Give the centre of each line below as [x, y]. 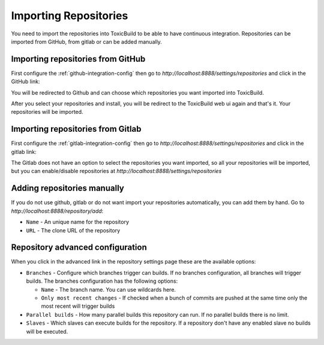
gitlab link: [24, 152]
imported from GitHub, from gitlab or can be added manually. [86, 41]
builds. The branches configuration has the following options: [102, 281]
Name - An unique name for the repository [77, 222]
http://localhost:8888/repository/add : [57, 211]
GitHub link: [25, 81]
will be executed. [47, 331]
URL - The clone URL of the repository [73, 230]
